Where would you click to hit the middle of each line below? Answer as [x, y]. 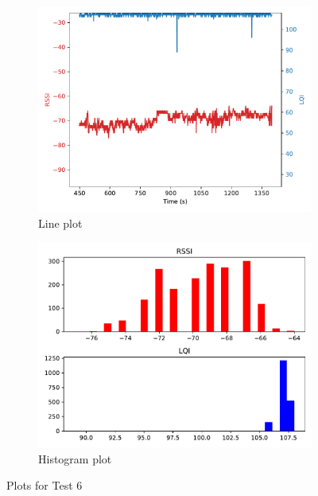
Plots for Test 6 [45, 485]
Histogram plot [75, 458]
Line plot [60, 223]
